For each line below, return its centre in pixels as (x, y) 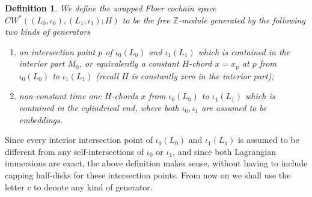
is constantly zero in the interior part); (203, 75)
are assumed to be (234, 108)
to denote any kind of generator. (93, 186)
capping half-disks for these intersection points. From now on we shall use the (148, 174)
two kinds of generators (48, 32)
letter (15, 186)
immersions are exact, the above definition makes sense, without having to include (156, 163)
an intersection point (57, 51)
